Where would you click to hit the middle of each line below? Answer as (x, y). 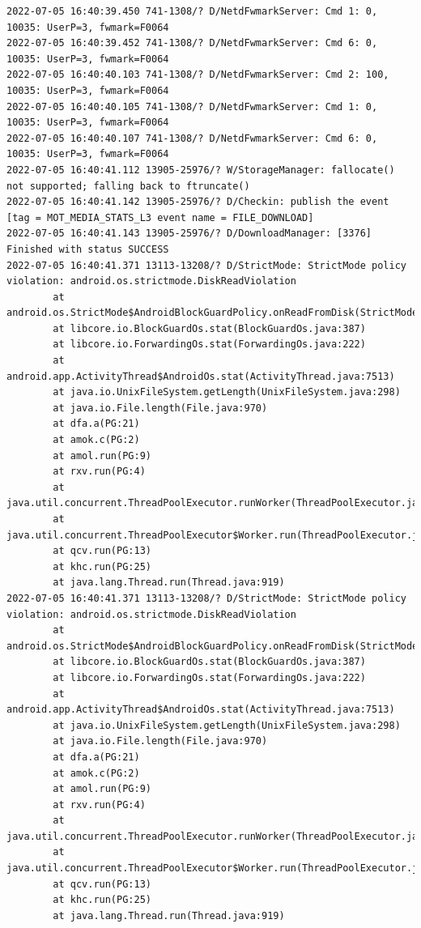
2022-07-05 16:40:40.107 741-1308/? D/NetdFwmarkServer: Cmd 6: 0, (192, 138)
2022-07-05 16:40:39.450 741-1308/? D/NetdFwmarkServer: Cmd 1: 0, (192, 11)
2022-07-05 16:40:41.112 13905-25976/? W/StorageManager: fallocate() (201, 170)
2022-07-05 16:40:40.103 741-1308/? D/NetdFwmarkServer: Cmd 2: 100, (198, 75)
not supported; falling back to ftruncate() (128, 186)
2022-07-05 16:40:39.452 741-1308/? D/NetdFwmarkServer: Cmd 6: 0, (192, 43)
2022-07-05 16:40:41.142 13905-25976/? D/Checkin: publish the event (198, 202)
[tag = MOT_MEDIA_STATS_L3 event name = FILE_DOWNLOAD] (160, 217)
